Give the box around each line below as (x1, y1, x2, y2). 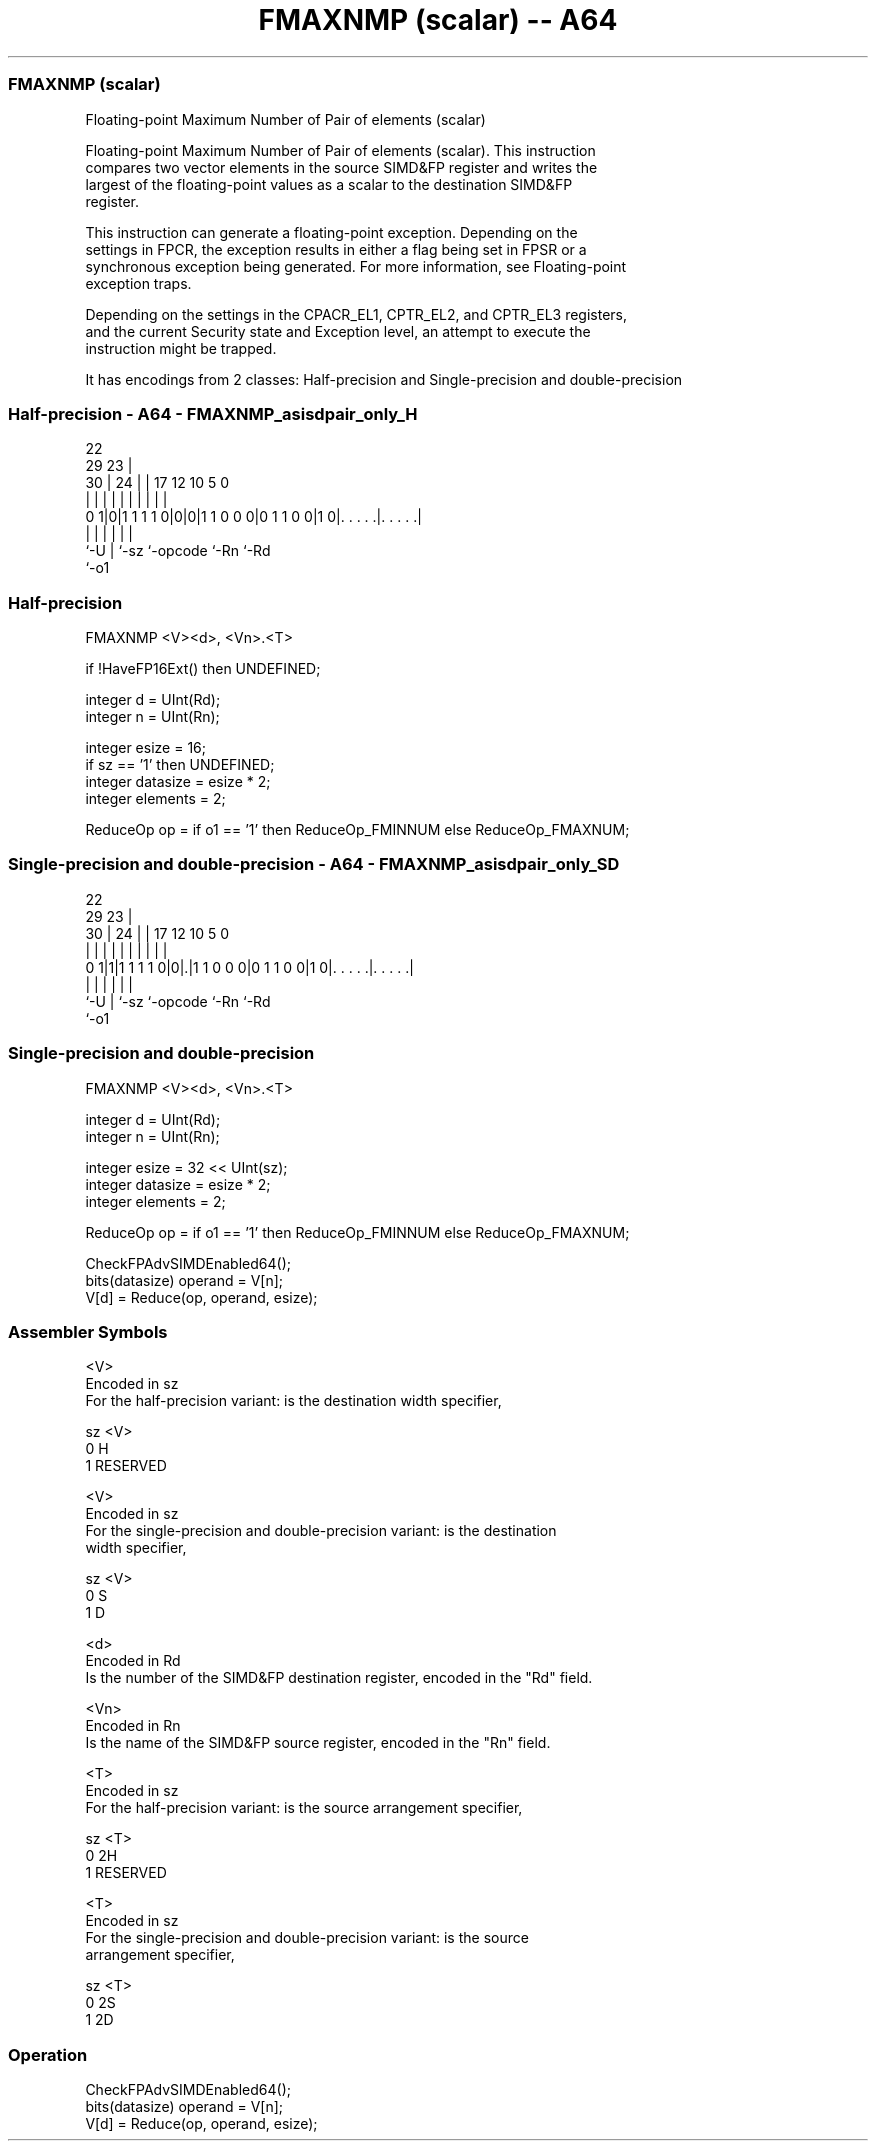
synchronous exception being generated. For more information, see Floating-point (85, 257, 627, 275)
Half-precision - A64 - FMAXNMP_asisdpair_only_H (8, 403, 418, 424)
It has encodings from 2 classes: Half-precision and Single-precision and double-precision (85, 370, 683, 388)
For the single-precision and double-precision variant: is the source (85, 1929, 529, 1947)
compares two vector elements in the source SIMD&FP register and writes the (85, 158, 598, 176)
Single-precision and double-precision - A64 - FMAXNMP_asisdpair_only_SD (8, 854, 620, 875)
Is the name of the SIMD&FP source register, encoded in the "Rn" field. (85, 1734, 551, 1752)
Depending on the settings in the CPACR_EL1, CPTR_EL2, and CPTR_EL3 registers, (85, 305, 628, 323)
